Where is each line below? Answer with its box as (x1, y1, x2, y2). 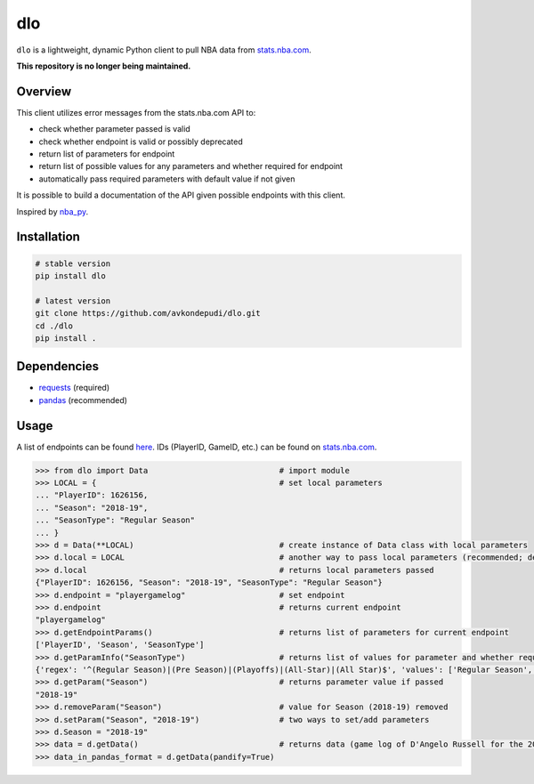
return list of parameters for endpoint (38, 149, 175, 159)
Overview (16, 84, 72, 99)
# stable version (35, 258, 111, 269)
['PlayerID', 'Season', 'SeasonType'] (35, 640, 205, 650)
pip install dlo (35, 271, 107, 280)
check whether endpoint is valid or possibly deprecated (38, 136, 244, 147)
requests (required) (38, 383, 110, 393)
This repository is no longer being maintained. (16, 61, 191, 71)
